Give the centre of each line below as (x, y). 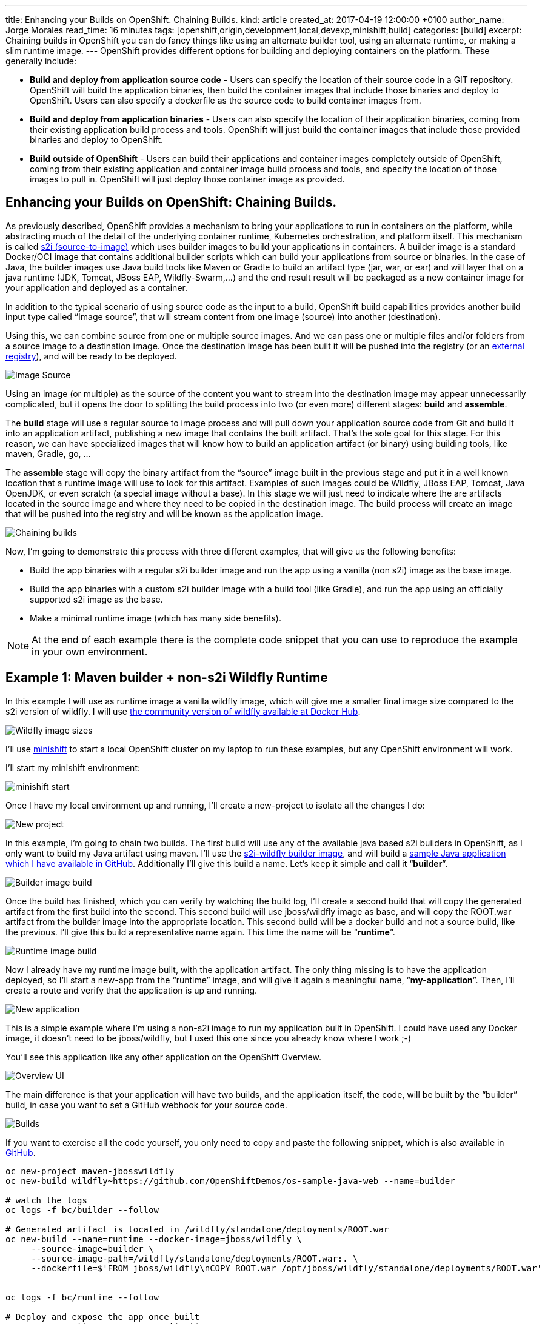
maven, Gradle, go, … (48, 453)
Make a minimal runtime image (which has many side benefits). (155, 618)
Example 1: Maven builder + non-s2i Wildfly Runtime (167, 678)
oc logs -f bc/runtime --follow (82, 1297)
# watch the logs (46, 1200)
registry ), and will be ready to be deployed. (91, 356)
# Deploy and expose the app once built (103, 1316)
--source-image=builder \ (92, 1249)
